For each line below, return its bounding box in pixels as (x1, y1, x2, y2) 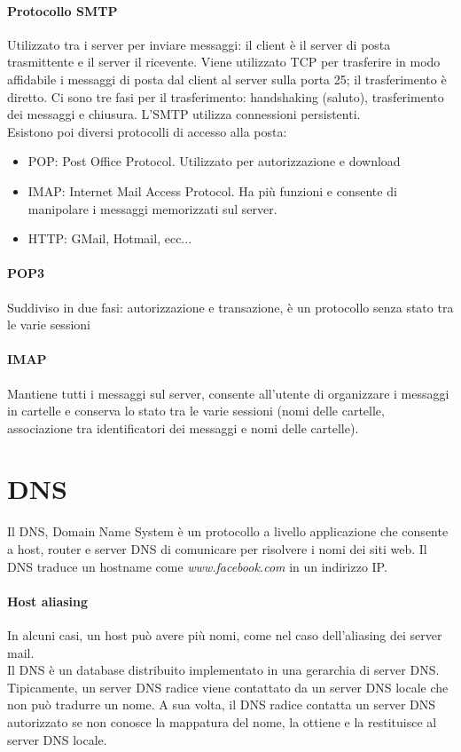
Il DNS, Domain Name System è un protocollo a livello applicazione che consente (7, 522, 449, 541)
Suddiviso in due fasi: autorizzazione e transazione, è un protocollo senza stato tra (7, 297, 454, 316)
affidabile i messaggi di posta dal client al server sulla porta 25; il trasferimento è (7, 69, 447, 88)
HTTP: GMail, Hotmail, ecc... (27, 229, 192, 248)
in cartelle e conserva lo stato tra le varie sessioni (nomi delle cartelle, (7, 401, 385, 420)
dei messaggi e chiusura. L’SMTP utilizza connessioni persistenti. (7, 105, 361, 123)
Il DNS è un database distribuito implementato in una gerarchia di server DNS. (7, 661, 440, 679)
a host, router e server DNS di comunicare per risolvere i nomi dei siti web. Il (7, 540, 427, 558)
